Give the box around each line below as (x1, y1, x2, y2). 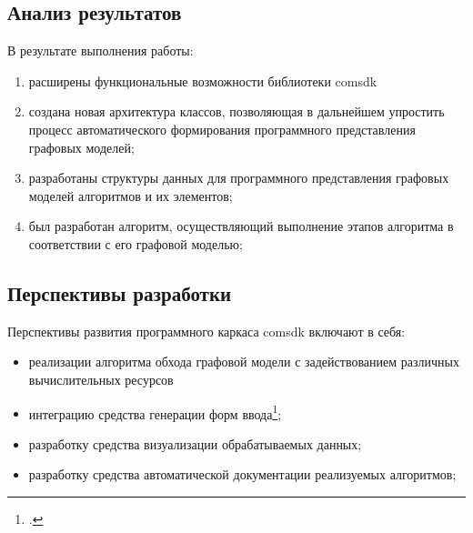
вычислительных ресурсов (28, 369, 174, 388)
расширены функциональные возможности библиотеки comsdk (28, 71, 377, 90)
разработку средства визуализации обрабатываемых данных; (28, 434, 362, 453)
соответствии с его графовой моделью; (28, 234, 243, 253)
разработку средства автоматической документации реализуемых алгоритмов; (28, 465, 457, 484)
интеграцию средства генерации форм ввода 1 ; (28, 401, 282, 423)
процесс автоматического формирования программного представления (28, 119, 416, 138)
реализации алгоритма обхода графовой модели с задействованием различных (28, 352, 459, 371)
